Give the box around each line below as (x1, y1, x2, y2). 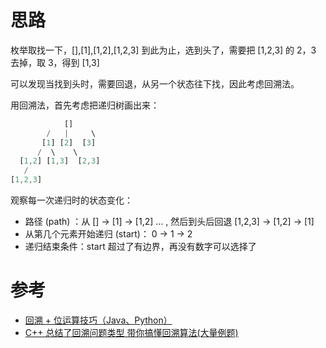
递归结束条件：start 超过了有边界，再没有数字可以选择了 (24, 241, 257, 253)
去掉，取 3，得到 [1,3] (10, 56, 100, 68)
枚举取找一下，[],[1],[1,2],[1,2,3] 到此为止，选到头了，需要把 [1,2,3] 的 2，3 (10, 44, 317, 56)
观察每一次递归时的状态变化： (10, 194, 133, 206)
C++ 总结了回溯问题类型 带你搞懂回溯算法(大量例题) (24, 327, 239, 338)
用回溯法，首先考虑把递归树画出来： (10, 99, 160, 111)
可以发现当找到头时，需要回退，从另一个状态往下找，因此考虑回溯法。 (10, 77, 300, 90)
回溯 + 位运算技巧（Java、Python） (24, 314, 173, 326)
